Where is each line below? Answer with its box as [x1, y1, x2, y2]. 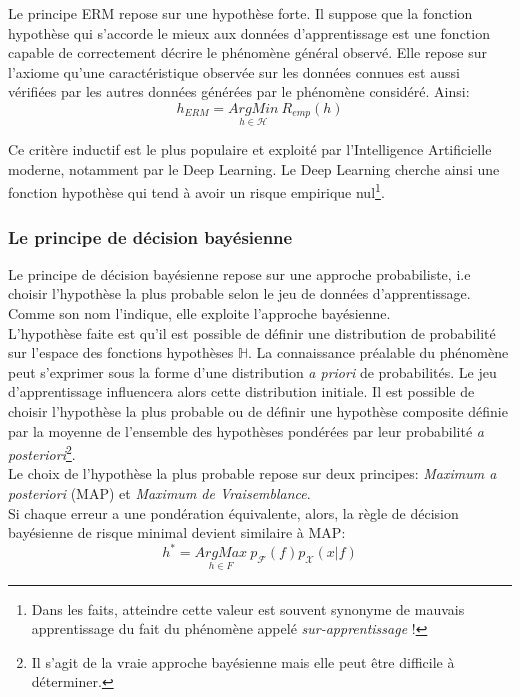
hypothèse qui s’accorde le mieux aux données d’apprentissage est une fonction [8, 22, 490, 43]
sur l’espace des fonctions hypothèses [8, 342, 234, 363]
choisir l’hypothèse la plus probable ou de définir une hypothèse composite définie [8, 401, 508, 421]
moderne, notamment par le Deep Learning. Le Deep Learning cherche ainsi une [8, 158, 500, 179]
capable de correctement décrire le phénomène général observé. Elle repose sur [8, 42, 488, 63]
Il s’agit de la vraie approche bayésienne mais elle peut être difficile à [31, 651, 455, 672]
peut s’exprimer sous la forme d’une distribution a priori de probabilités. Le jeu [8, 361, 497, 382]
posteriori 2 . [8, 441, 76, 464]
